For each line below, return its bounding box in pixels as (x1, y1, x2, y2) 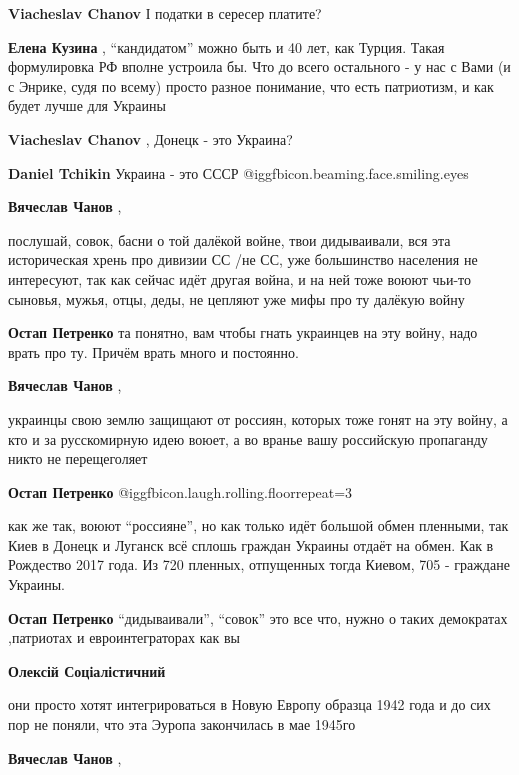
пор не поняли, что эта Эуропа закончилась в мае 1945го (8, 714, 356, 735)
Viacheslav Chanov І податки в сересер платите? (8, 3, 322, 23)
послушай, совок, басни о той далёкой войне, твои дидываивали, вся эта (8, 229, 451, 250)
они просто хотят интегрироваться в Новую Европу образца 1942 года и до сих (8, 694, 491, 715)
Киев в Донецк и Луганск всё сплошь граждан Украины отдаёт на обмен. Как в (8, 534, 494, 555)
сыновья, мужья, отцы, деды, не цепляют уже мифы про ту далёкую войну (8, 288, 465, 309)
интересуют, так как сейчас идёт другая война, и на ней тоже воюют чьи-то (8, 268, 472, 289)
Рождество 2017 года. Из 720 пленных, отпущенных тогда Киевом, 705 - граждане (8, 554, 510, 575)
